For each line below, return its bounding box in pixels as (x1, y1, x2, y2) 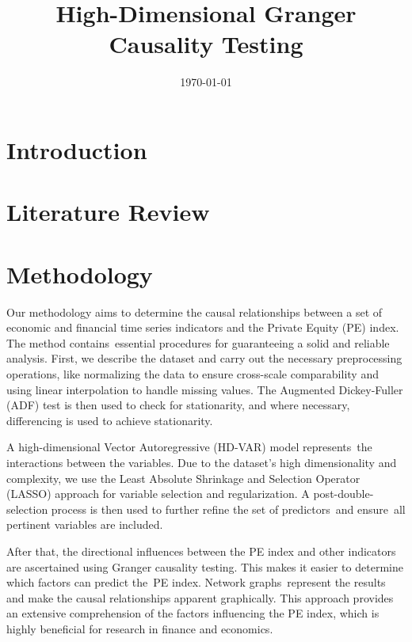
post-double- (313, 485, 374, 502)
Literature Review (6, 196, 210, 228)
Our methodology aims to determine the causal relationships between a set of (6, 303, 383, 320)
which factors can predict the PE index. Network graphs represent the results (6, 574, 386, 591)
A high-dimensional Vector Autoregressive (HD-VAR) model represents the (6, 439, 372, 455)
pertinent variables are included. (6, 516, 163, 533)
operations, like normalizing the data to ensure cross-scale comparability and (6, 365, 379, 382)
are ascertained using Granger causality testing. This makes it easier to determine (6, 558, 403, 575)
